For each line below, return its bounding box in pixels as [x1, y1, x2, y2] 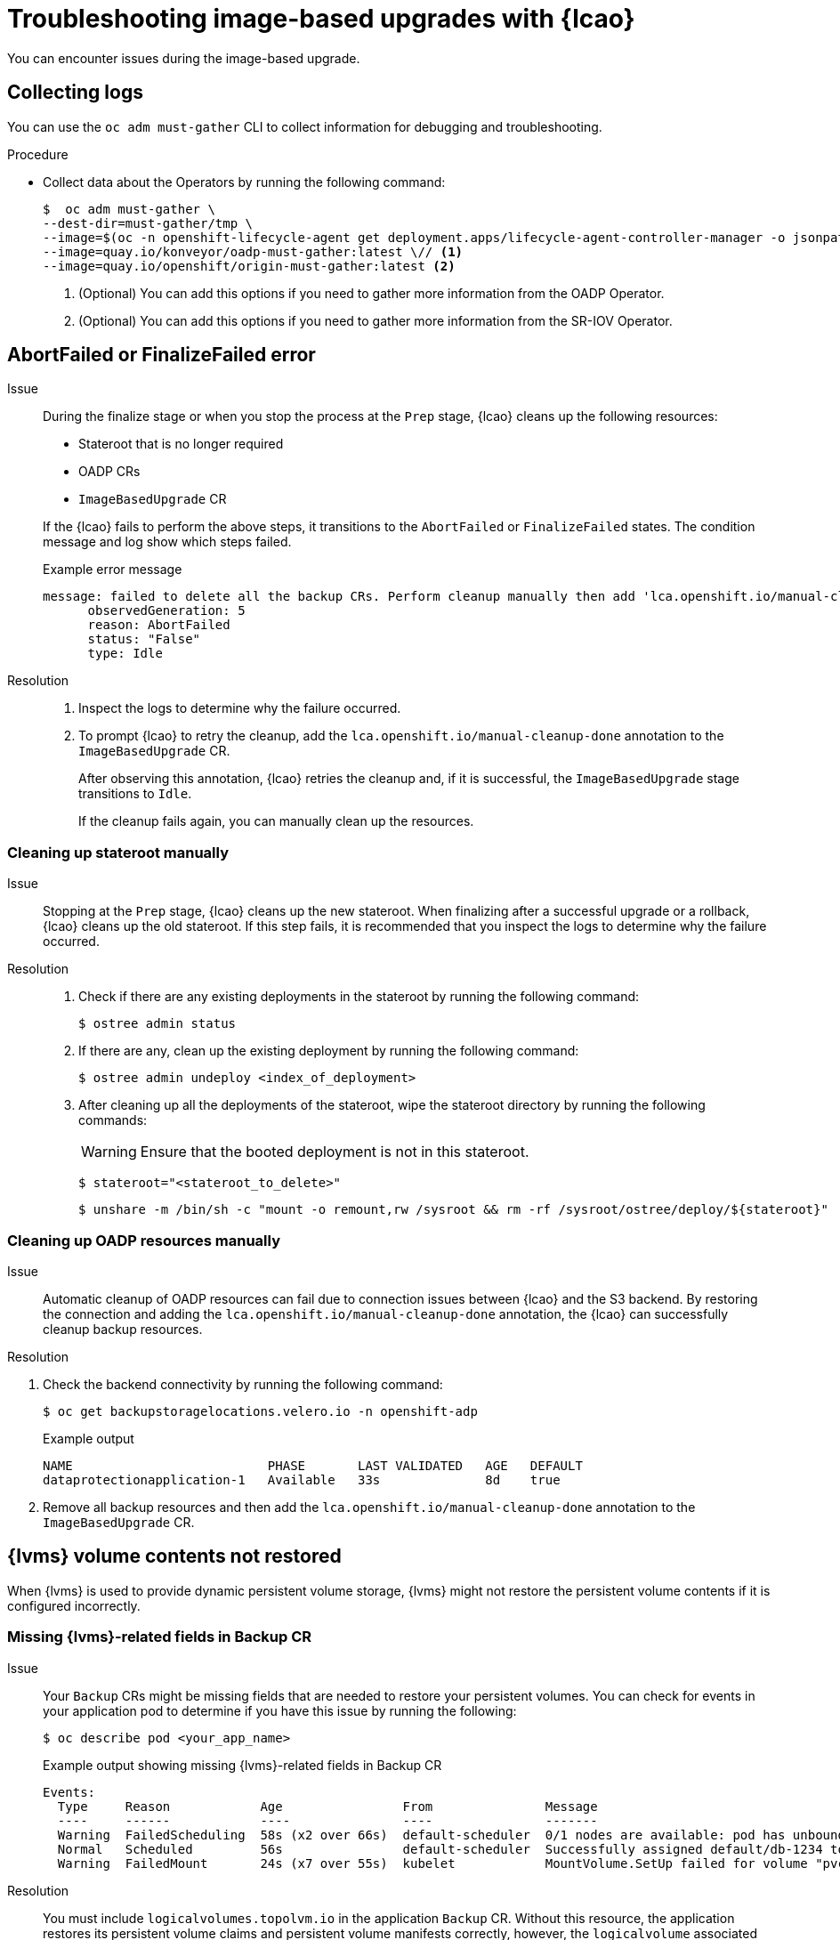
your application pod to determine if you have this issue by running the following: [43, 1702, 517, 1718]
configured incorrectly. [7, 1597, 141, 1613]
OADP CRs [78, 464, 141, 480]
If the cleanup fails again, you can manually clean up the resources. [78, 813, 474, 829]
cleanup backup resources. [43, 1321, 203, 1337]
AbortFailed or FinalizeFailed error [7, 344, 316, 367]
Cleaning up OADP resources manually [7, 1231, 280, 1249]
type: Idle [87, 646, 163, 661]
